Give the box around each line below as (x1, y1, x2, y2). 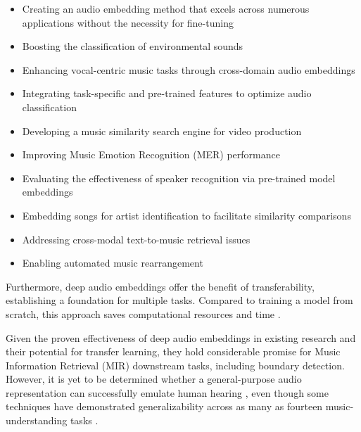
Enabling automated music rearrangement (22, 255, 203, 270)
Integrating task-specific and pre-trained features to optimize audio (22, 86, 312, 101)
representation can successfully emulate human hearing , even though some (6, 385, 329, 400)
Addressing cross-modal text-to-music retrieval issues (22, 231, 251, 246)
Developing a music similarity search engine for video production (22, 123, 302, 138)
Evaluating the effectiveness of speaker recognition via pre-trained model (22, 170, 336, 185)
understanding (6, 413, 68, 428)
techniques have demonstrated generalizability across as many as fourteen (6, 399, 323, 414)
